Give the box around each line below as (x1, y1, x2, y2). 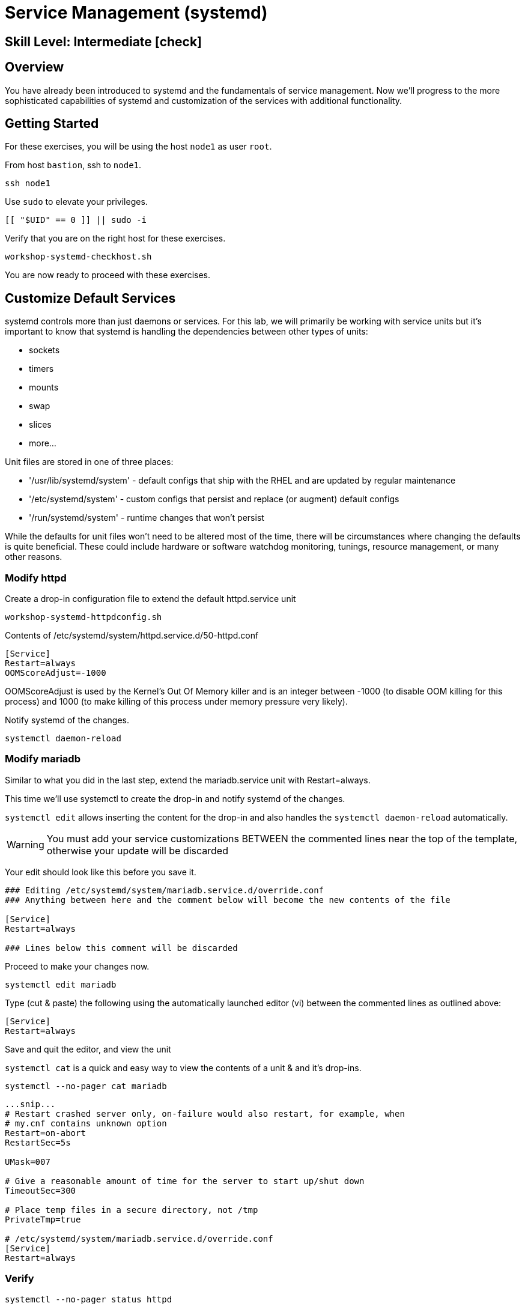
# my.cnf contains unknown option (5, 1118, 167, 1128)
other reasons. (5, 551, 62, 562)
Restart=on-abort (5, 1128, 86, 1138)
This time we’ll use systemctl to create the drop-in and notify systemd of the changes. (5, 793, 345, 804)
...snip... (5, 1099, 56, 1109)
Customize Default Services (5, 290, 176, 306)
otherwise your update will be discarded (46, 844, 228, 857)
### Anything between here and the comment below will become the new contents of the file (5, 894, 451, 905)
